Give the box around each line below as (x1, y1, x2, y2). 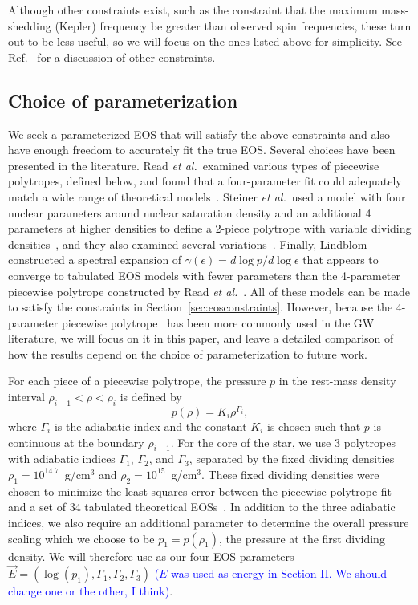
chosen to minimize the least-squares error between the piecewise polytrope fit (8, 482, 392, 499)
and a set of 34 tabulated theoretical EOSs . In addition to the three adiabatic (8, 498, 396, 515)
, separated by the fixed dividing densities (189, 450, 395, 467)
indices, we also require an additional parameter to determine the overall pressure (8, 514, 409, 530)
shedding (8, 17, 51, 34)
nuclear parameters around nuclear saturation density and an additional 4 (8, 204, 371, 221)
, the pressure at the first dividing (219, 530, 385, 546)
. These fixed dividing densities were (201, 465, 379, 482)
